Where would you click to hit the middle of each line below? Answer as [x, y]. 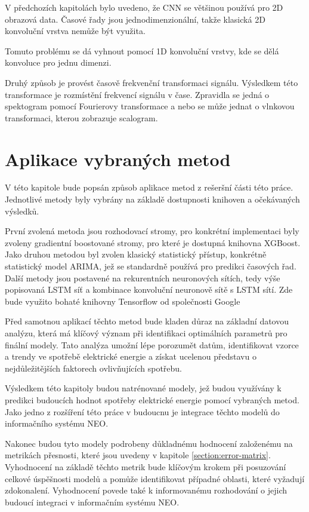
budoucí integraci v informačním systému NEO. [92, 502]
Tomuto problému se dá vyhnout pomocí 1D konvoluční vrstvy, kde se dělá [142, 50]
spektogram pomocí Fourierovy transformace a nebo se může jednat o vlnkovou [150, 106]
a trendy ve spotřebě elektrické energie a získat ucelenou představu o [131, 356]
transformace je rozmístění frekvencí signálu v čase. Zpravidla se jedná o [137, 94]
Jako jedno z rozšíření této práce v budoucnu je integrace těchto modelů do [142, 411]
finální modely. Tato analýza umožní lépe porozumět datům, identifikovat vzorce [152, 344]
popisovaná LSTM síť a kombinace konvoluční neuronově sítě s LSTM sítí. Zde [149, 289]
